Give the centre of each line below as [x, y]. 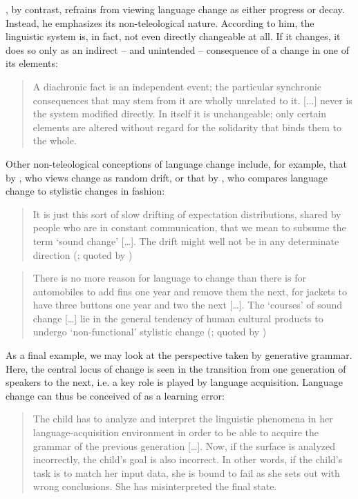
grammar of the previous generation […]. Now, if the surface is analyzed [184, 446]
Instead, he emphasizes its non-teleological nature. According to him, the [160, 22]
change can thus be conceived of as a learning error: [115, 395]
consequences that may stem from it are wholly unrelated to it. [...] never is [192, 100]
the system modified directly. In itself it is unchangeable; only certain [180, 114]
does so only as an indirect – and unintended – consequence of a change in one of [177, 49]
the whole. [55, 140]
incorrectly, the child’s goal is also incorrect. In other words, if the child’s [188, 459]
